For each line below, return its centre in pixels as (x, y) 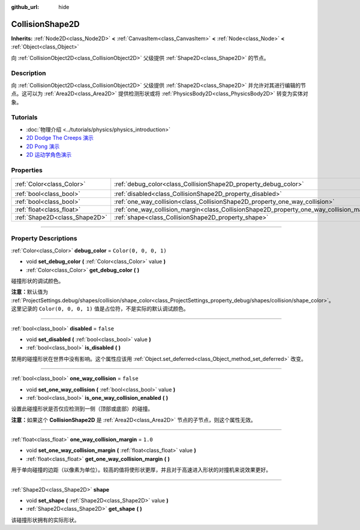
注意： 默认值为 (29, 292)
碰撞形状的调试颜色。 (37, 281)
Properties (27, 170)
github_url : (25, 7)
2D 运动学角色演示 (49, 154)
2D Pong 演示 (43, 146)
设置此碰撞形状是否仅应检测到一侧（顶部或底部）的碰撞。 (82, 409)
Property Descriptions (44, 239)
